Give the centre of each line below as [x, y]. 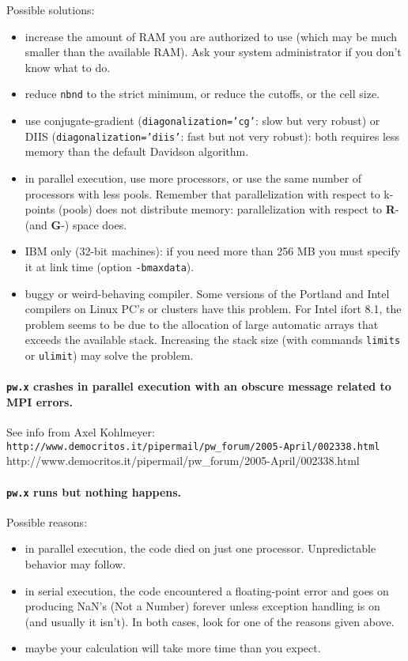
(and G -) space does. [76, 224]
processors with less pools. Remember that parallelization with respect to [202, 193]
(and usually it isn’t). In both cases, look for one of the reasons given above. [210, 621]
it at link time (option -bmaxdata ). [110, 266]
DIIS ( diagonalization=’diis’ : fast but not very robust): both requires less [212, 136]
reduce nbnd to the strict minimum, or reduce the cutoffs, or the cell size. [202, 94]
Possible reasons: [47, 521]
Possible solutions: [51, 9]
